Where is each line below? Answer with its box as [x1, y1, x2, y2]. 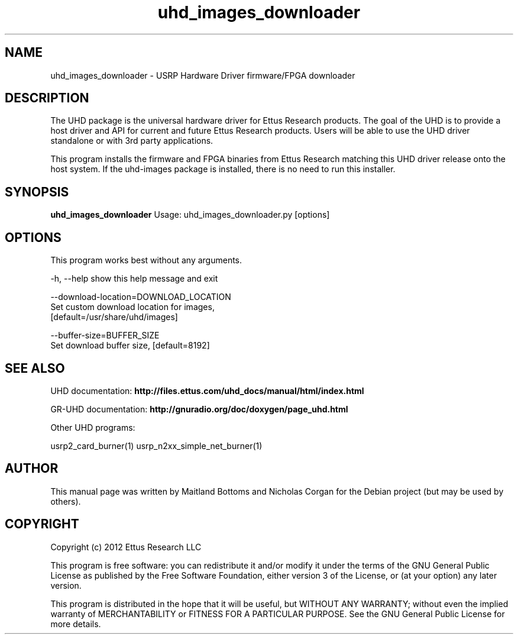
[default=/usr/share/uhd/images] [50, 312, 178, 322]
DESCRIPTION [5, 91, 89, 106]
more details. [50, 618, 101, 629]
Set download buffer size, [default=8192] [50, 340, 210, 351]
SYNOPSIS [5, 184, 69, 199]
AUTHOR [5, 461, 59, 476]
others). [50, 496, 81, 506]
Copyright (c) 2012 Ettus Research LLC [50, 541, 202, 552]
